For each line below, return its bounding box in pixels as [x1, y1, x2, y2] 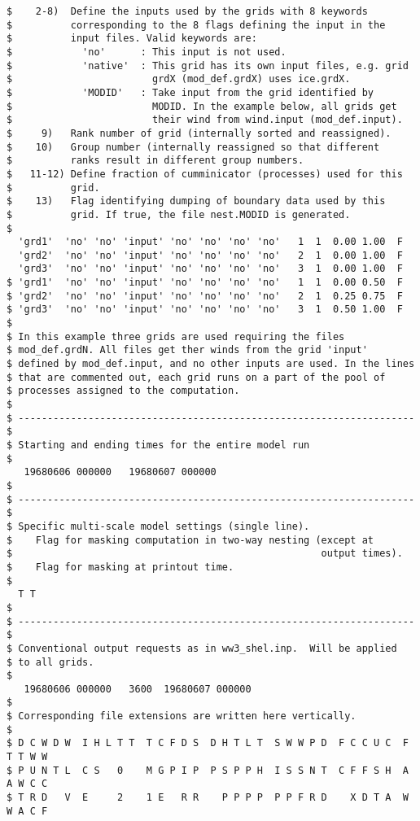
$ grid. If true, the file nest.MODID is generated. [7, 208, 351, 221]
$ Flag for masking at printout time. [7, 561, 234, 573]
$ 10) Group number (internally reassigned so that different [7, 141, 380, 153]
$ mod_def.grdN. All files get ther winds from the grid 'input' [7, 344, 368, 356]
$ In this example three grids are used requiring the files [7, 330, 345, 343]
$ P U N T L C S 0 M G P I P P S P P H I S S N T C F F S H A [7, 764, 409, 776]
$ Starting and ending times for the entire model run [7, 439, 310, 451]
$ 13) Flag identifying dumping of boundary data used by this [7, 195, 386, 207]
